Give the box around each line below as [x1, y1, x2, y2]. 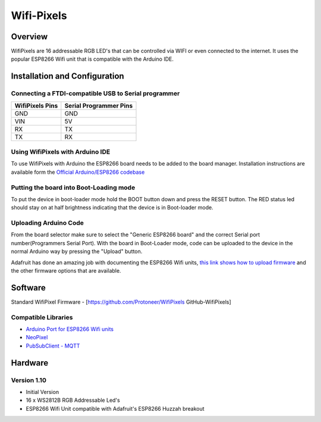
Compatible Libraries [11, 313, 73, 321]
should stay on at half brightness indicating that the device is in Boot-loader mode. [11, 204, 213, 211]
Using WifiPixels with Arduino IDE [11, 148, 111, 156]
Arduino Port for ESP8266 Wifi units [26, 326, 114, 333]
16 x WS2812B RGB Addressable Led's [26, 396, 120, 404]
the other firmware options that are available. [11, 267, 121, 274]
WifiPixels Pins [14, 101, 58, 110]
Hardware [11, 358, 49, 368]
